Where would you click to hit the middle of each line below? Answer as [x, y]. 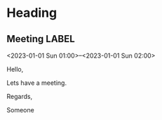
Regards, [20, 96]
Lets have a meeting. [37, 83]
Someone [20, 110]
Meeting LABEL [41, 39]
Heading [32, 13]
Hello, [15, 69]
